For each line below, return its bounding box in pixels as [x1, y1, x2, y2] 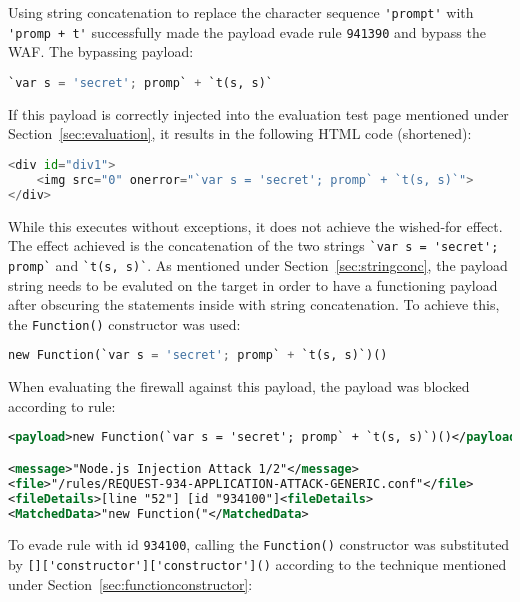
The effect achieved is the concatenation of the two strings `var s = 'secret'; [8, 235, 499, 256]
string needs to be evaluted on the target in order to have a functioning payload [8, 274, 498, 295]
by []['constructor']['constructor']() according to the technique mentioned [8, 554, 507, 575]
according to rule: [8, 395, 116, 416]
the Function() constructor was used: [8, 313, 241, 334]
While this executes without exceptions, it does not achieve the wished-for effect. [8, 215, 503, 236]
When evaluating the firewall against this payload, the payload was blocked [8, 376, 470, 397]
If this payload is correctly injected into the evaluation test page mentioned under [8, 103, 509, 124]
